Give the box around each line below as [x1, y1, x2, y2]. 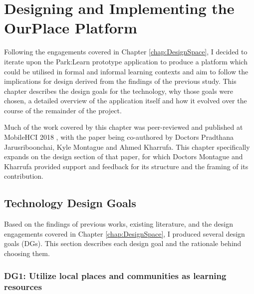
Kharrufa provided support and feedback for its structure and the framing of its [4, 161, 249, 171]
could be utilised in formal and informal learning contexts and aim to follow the [4, 66, 249, 76]
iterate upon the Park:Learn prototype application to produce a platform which [4, 56, 248, 66]
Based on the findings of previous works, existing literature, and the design [4, 219, 233, 229]
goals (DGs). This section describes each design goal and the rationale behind [4, 238, 242, 249]
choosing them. [4, 248, 50, 259]
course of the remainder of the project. [4, 105, 122, 115]
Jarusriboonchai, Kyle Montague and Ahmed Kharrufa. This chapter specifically [4, 141, 250, 152]
